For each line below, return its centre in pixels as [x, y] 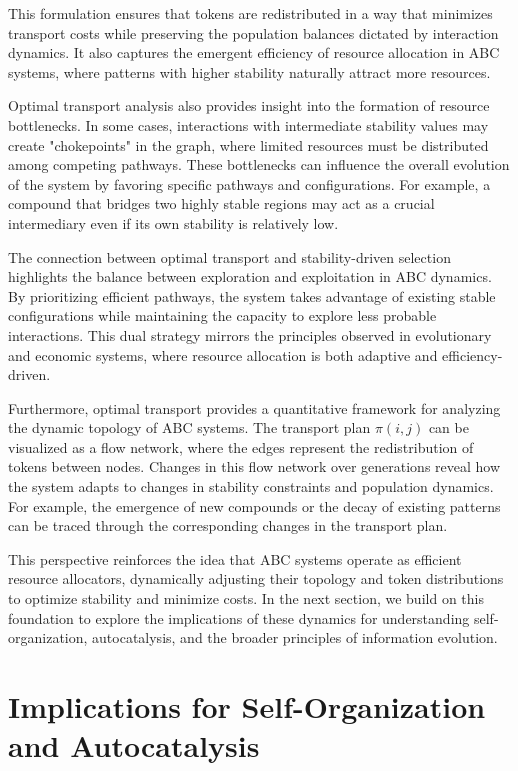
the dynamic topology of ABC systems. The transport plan [189, 427]
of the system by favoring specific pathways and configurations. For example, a [249, 183]
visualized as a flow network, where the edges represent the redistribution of [241, 446]
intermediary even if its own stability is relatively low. [173, 222]
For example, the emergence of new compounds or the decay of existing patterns [254, 505]
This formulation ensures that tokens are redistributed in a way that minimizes [250, 13]
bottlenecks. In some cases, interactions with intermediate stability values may [248, 124]
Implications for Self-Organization [247, 706]
